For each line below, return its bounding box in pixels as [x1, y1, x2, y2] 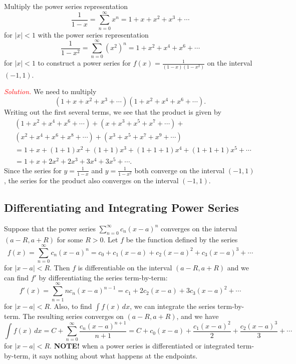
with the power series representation [38, 29, 149, 40]
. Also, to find [50, 300, 92, 311]
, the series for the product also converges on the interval [4, 175, 179, 185]
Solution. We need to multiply [4, 86, 97, 97]
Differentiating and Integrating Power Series [4, 199, 239, 215]
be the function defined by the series [126, 234, 238, 244]
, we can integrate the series [130, 300, 215, 311]
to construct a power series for [38, 58, 131, 68]
